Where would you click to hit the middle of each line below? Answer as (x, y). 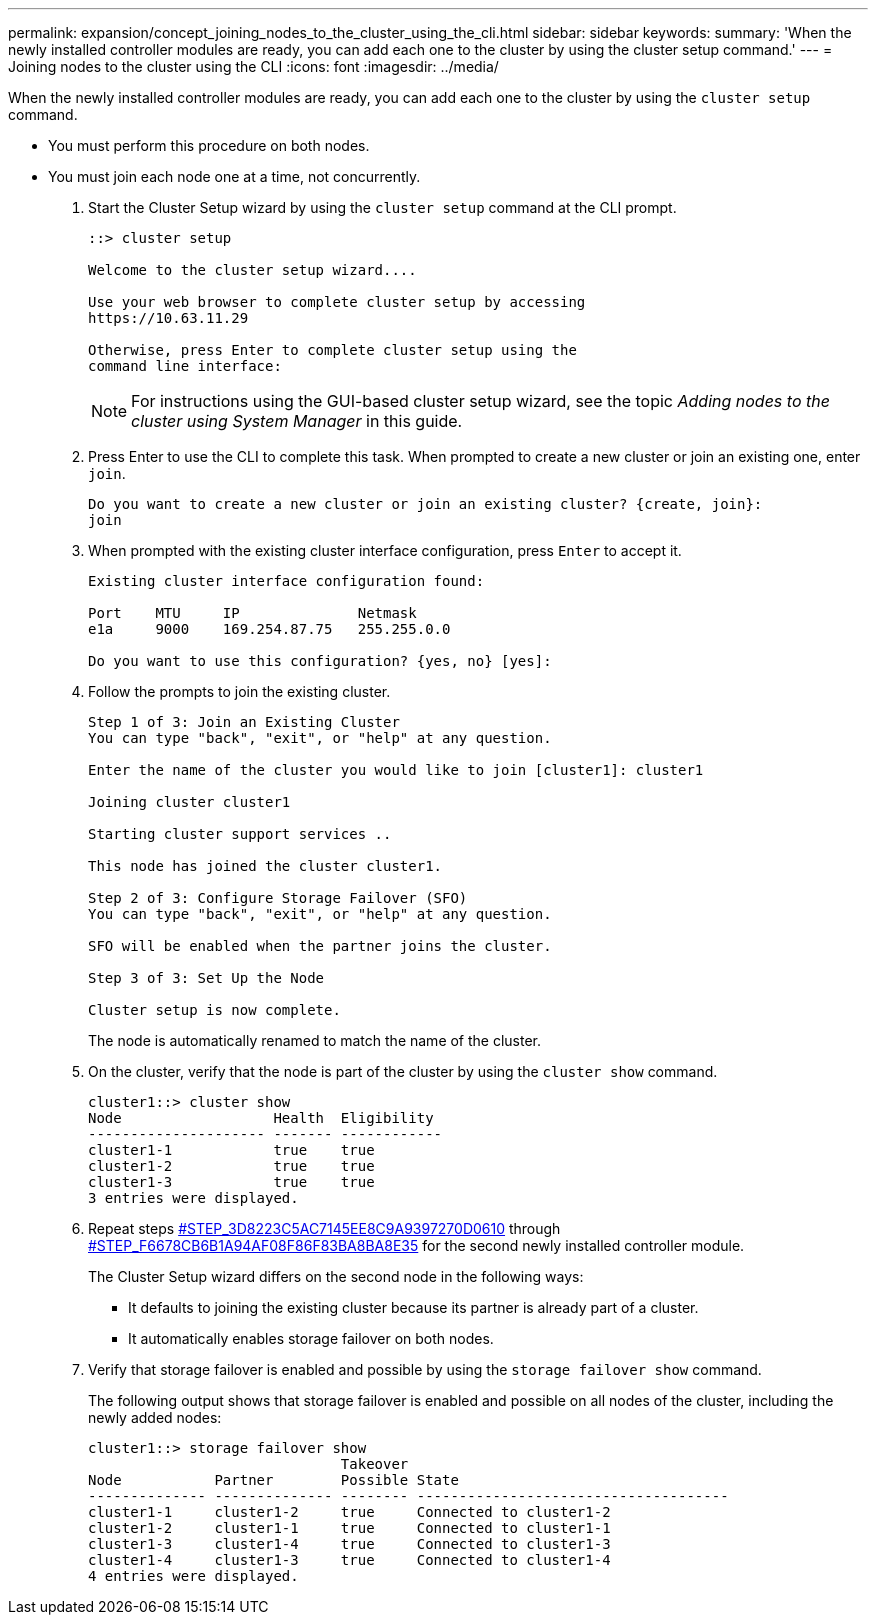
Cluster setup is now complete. (214, 1010)
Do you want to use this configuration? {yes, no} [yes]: (320, 661)
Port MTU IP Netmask (252, 613)
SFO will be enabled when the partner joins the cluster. (320, 946)
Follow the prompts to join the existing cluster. (239, 691)
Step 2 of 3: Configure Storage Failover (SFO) (278, 898)
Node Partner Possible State (273, 1480)
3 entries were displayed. (193, 1198)
